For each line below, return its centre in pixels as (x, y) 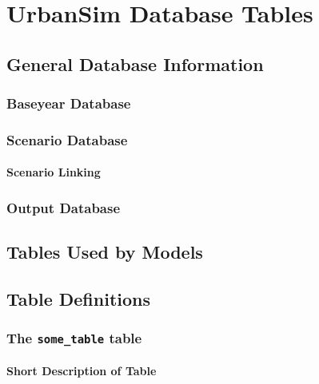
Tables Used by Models (105, 252)
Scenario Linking (54, 172)
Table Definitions (78, 299)
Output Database (64, 207)
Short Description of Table (82, 371)
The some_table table (74, 338)
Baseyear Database (69, 103)
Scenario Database (67, 139)
